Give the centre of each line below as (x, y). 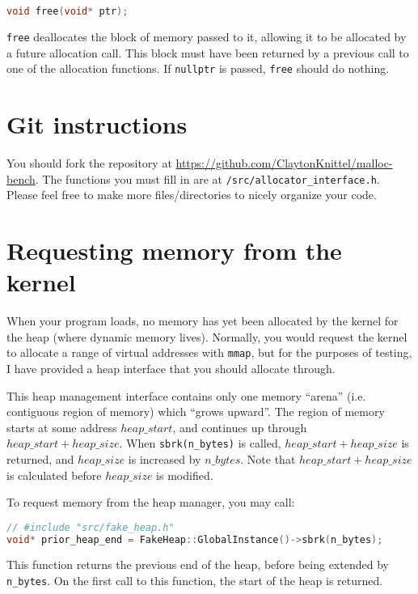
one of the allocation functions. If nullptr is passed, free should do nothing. (198, 68)
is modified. (185, 475)
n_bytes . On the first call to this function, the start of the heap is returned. (195, 581)
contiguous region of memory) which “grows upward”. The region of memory (196, 412)
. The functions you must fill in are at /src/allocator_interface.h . (207, 178)
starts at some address (62, 427)
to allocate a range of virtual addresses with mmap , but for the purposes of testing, (209, 352)
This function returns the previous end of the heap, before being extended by (198, 564)
